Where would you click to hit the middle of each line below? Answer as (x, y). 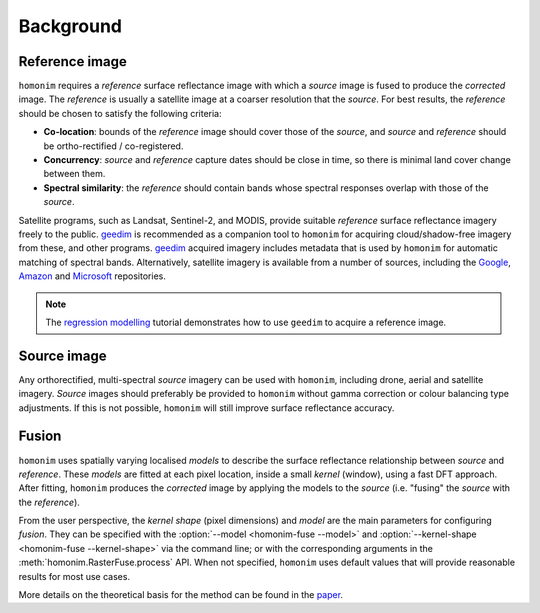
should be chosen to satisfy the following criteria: (120, 113)
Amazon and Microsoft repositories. (92, 276)
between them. (74, 174)
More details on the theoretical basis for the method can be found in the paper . (181, 595)
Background (70, 26)
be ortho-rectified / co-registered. (113, 146)
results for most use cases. (74, 576)
